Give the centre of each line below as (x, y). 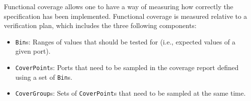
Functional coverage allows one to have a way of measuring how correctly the (119, 6)
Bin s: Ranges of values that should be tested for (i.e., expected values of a (125, 41)
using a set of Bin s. (44, 77)
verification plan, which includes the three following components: (100, 25)
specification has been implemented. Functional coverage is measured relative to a (125, 16)
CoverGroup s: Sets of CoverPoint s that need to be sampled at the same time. (130, 93)
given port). (33, 51)
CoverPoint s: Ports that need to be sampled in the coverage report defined (127, 67)
